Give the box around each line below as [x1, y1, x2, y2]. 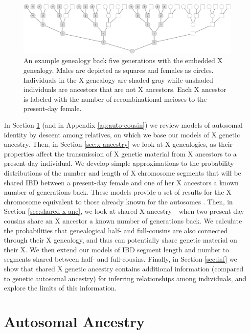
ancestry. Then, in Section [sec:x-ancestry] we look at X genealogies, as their [4, 139, 233, 149]
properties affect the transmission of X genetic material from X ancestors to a [4, 148, 237, 158]
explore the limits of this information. [4, 283, 117, 293]
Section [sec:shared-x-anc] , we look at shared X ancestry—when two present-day [4, 206, 244, 216]
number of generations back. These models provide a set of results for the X [4, 187, 231, 197]
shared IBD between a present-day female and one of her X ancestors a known [4, 177, 239, 187]
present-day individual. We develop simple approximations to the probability [4, 158, 234, 168]
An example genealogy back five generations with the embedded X [23, 55, 223, 66]
